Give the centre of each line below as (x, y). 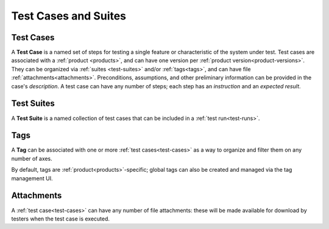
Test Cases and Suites (69, 16)
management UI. (32, 178)
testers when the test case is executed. (60, 219)
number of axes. (32, 158)
